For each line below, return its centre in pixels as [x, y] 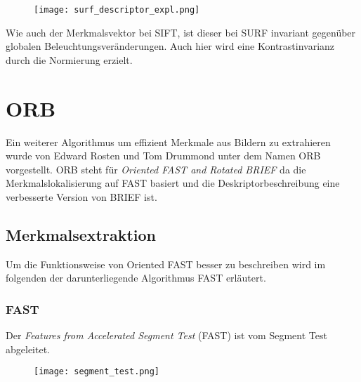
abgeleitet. [28, 349]
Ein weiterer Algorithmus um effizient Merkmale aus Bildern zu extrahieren [168, 141]
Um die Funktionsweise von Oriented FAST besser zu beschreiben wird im [166, 264]
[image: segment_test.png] [97, 372]
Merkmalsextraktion [81, 234]
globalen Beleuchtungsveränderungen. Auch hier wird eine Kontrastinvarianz [170, 46]
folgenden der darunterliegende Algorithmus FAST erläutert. [136, 278]
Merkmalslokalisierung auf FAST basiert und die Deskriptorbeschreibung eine [173, 183]
